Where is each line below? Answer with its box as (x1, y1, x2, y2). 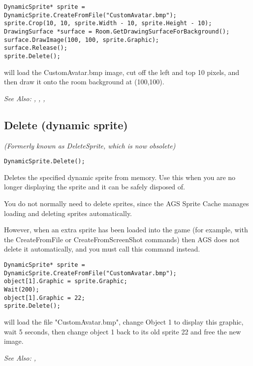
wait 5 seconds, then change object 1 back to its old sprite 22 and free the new (4, 326, 241, 336)
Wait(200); (4, 286, 39, 293)
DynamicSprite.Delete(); (4, 158, 85, 165)
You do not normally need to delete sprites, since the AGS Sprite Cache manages (4, 198, 249, 209)
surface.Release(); (4, 44, 67, 52)
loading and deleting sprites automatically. (4, 208, 132, 218)
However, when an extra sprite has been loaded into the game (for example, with (4, 224, 248, 235)
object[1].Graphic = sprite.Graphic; (4, 278, 127, 285)
